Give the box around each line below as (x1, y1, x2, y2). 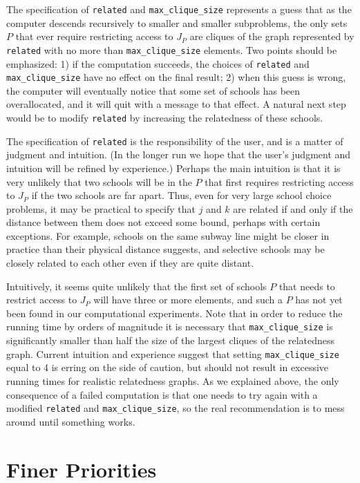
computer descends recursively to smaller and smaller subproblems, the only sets (6, 15, 348, 30)
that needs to (278, 278, 335, 293)
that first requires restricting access (205, 174, 354, 189)
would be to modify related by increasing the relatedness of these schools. (6, 111, 323, 124)
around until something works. (6, 414, 135, 428)
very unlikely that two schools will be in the (6, 174, 192, 189)
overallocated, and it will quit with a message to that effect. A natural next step (6, 97, 346, 111)
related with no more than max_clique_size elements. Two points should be (6, 42, 337, 57)
